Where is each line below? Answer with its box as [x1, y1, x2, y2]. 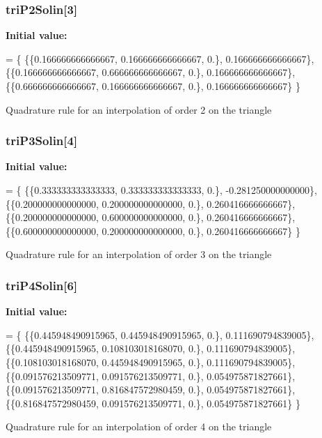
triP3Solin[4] [6, 132, 78, 149]
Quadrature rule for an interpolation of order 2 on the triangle [6, 102, 272, 116]
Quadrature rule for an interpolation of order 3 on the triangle [6, 247, 272, 262]
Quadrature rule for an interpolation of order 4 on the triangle [6, 419, 272, 434]
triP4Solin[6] [6, 276, 78, 294]
